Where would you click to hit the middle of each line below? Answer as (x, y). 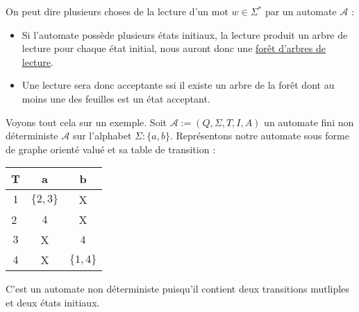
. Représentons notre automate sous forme (259, 136)
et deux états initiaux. (53, 302)
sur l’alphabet (102, 136)
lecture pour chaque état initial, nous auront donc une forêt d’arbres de (174, 48)
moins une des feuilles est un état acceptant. (116, 98)
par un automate (301, 11)
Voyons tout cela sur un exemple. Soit (86, 122)
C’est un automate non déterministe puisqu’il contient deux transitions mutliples (177, 289)
